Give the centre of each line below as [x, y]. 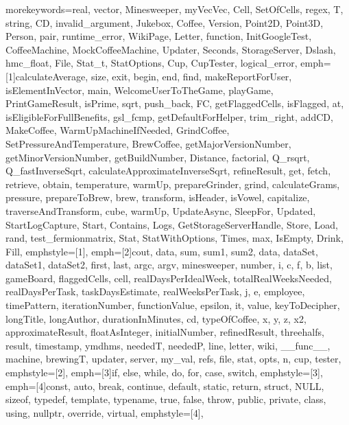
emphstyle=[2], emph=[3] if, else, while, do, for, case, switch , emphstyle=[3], [164, 372]
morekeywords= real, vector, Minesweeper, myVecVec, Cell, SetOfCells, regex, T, [174, 9]
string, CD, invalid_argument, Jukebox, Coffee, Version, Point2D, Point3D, [165, 22]
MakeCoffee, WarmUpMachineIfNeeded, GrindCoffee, [118, 130]
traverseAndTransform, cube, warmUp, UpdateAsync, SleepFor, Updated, [161, 210]
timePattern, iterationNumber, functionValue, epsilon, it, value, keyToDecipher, [173, 305]
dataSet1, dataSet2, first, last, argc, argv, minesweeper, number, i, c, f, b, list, [169, 265]
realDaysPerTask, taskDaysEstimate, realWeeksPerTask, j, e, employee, [155, 291]
